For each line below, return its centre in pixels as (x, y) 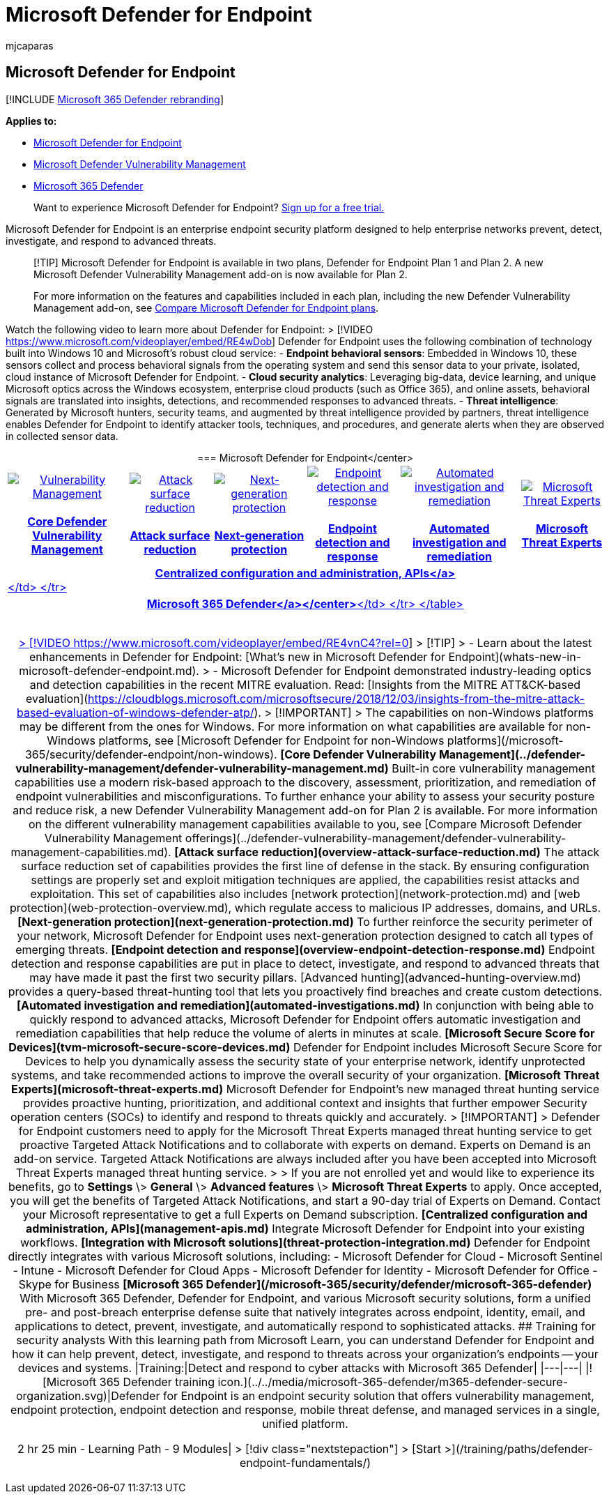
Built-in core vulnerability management (493, 768)
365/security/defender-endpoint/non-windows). (151, 754)
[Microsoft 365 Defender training (129, 1382)
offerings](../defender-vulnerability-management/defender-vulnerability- (376, 838)
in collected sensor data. (62, 436)
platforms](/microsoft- (505, 740)
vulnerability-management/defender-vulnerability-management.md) (202, 768)
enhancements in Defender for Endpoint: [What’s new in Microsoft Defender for (237, 656)
